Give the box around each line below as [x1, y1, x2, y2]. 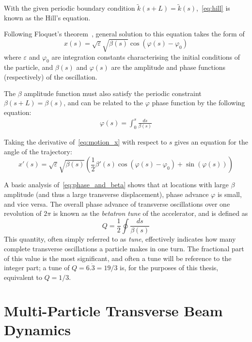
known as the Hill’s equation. [4, 12, 91, 22]
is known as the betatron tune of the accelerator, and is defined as [53, 208, 248, 218]
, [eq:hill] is [196, 3, 230, 13]
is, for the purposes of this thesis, [120, 262, 219, 273]
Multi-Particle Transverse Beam [4, 300, 223, 320]
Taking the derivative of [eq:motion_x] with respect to [4, 137, 167, 147]
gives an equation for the [174, 137, 248, 147]
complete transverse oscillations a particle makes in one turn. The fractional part [4, 243, 244, 253]
